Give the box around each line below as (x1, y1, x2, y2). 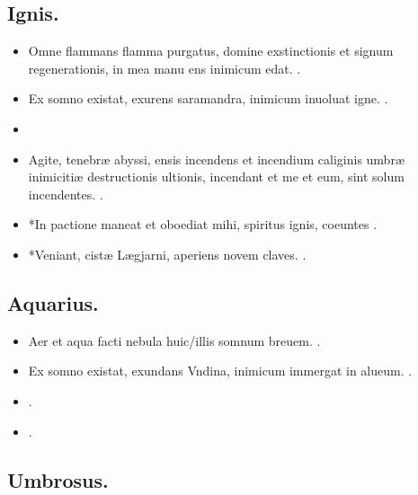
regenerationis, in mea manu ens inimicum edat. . (28, 58, 301, 77)
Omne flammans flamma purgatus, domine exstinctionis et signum (28, 41, 394, 60)
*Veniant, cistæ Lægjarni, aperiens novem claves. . (28, 244, 307, 263)
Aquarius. (7, 288, 99, 316)
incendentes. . (28, 184, 103, 203)
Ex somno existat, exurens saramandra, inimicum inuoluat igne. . (28, 89, 388, 108)
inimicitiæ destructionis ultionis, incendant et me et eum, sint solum (28, 167, 405, 186)
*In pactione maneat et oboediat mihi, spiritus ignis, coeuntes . (28, 215, 378, 234)
